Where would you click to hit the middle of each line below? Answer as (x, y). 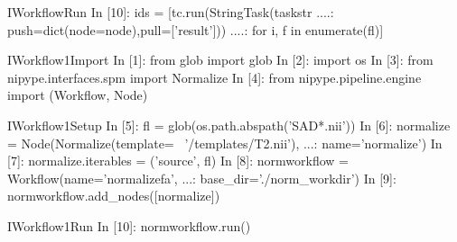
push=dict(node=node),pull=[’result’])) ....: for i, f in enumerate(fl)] (196, 29)
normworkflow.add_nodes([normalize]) (114, 196)
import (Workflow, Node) (78, 95)
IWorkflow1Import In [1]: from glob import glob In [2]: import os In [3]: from (220, 60)
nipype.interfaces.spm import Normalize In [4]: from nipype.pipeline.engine (215, 77)
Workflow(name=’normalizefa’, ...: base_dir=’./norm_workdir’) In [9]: (202, 178)
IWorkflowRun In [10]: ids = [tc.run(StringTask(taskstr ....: (171, 12)
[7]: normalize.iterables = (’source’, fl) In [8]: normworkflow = (178, 161)
